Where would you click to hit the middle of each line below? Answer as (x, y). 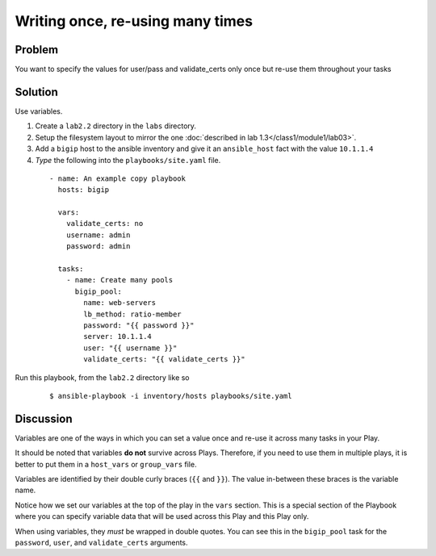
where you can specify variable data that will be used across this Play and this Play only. (162, 516)
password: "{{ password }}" (139, 326)
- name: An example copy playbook (117, 178)
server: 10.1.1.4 (118, 337)
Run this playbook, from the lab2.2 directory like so (102, 377)
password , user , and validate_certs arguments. (102, 542)
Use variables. (39, 111)
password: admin (98, 247)
